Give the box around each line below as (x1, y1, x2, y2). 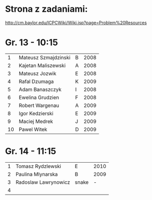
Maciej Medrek (19, 118, 53, 125)
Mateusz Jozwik (19, 70, 56, 77)
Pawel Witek (19, 126, 48, 133)
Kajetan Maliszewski (19, 62, 66, 69)
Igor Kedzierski (19, 110, 54, 116)
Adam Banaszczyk (19, 86, 62, 93)
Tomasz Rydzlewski (15, 163, 61, 170)
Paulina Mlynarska (15, 171, 58, 177)
